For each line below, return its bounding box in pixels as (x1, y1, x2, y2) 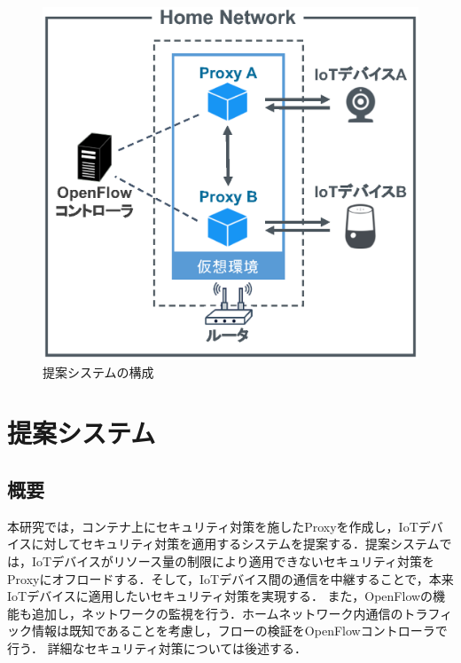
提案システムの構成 (43, 362, 154, 381)
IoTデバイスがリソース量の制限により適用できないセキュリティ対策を (31, 552, 434, 571)
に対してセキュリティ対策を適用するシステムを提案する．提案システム (31, 534, 440, 553)
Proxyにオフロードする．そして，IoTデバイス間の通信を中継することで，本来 (7, 569, 454, 588)
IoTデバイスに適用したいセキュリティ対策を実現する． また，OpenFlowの (7, 587, 434, 605)
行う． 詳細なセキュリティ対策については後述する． (7, 639, 308, 657)
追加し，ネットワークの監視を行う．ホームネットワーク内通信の (31, 604, 403, 622)
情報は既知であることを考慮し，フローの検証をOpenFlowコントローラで (31, 621, 448, 640)
